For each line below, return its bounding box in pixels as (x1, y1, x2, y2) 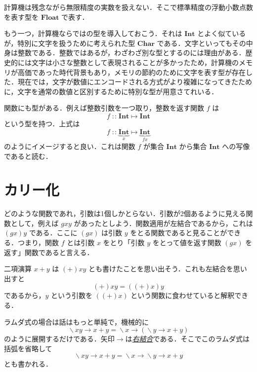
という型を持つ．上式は (4, 118, 80, 128)
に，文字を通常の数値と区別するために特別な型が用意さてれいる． (4, 86, 218, 96)
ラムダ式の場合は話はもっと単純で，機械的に (4, 316, 149, 327)
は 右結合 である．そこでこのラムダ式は (125, 334, 250, 344)
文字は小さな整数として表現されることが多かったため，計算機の (31, 57, 239, 67)
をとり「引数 (103, 237, 145, 248)
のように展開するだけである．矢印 (4, 334, 115, 344)
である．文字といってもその (157, 37, 246, 48)
